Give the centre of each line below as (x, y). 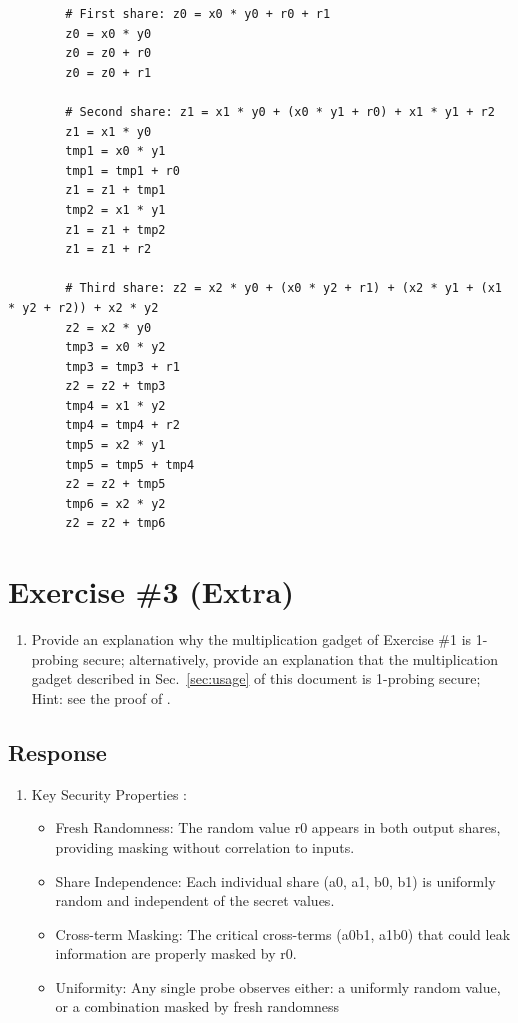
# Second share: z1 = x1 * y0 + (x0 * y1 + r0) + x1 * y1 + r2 (280, 111)
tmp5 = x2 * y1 (115, 445)
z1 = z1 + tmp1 (115, 190)
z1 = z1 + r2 (108, 249)
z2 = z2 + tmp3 (115, 386)
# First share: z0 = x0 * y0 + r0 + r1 (198, 14)
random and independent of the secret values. (195, 900)
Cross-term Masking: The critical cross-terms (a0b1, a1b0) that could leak (283, 933)
